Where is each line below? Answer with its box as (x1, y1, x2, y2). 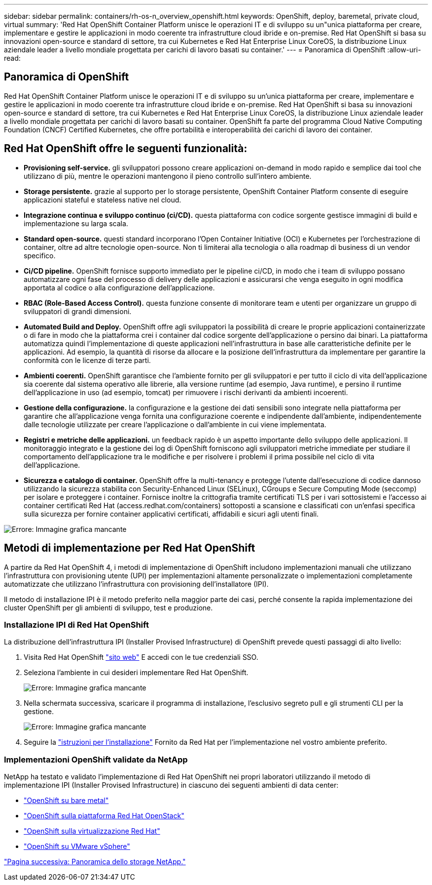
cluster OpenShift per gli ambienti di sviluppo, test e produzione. (4, 603, 213, 612)
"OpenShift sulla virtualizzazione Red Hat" (24, 827, 160, 836)
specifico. (24, 251, 56, 260)
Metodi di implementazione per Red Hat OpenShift (4, 542, 255, 555)
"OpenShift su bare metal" (24, 796, 109, 805)
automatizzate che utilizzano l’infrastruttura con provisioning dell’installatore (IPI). (4, 579, 269, 588)
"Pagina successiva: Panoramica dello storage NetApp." (4, 857, 186, 866)
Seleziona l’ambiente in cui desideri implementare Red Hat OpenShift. (24, 668, 249, 677)
